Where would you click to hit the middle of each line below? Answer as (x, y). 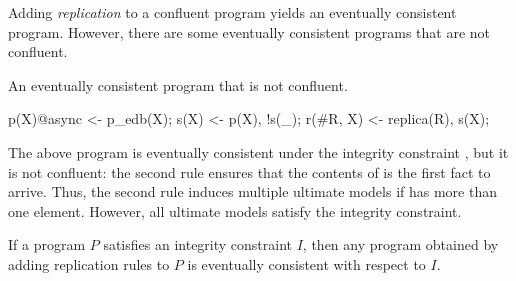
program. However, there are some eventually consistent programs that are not (249, 31)
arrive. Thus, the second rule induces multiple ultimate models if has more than (252, 191)
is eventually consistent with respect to (306, 263)
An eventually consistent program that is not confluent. (178, 84)
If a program (47, 244)
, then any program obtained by (400, 244)
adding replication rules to (89, 263)
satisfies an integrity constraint (198, 244)
